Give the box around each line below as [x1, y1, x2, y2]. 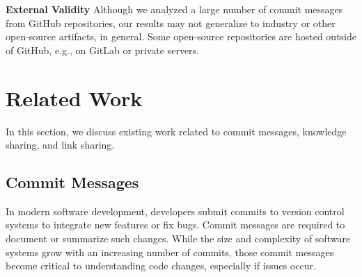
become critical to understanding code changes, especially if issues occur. [6, 258, 316, 273]
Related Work [6, 83, 143, 112]
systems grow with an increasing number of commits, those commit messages [6, 244, 334, 259]
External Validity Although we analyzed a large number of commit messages [6, 2, 343, 16]
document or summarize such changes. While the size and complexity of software [6, 231, 351, 246]
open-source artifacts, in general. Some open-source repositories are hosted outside [6, 29, 357, 44]
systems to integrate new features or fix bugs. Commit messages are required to [6, 217, 345, 232]
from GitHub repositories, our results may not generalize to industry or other [6, 15, 336, 30]
